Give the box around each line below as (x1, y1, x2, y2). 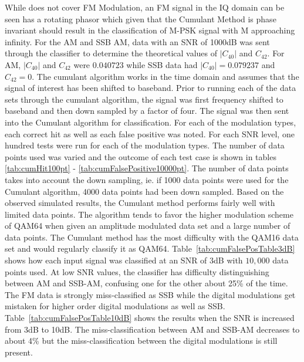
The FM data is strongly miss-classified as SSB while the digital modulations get (5, 288, 296, 300)
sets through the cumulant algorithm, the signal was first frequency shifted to (5, 93, 283, 105)
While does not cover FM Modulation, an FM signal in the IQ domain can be (5, 1, 285, 13)
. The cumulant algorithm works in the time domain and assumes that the (32, 70, 299, 82)
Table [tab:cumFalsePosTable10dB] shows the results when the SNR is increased (5, 312, 295, 324)
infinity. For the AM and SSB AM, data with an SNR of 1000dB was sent (5, 35, 270, 48)
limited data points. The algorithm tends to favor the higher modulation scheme (5, 208, 293, 220)
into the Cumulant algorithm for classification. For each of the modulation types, (5, 116, 296, 128)
